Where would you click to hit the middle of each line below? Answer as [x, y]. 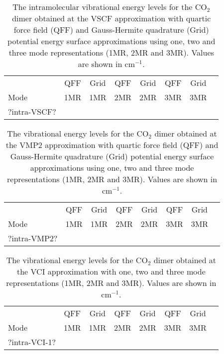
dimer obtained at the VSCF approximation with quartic [112, 18]
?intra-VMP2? [33, 238]
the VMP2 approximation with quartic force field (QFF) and [112, 145]
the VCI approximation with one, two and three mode [111, 271]
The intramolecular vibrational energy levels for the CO [110, 7]
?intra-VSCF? [32, 111]
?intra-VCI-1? [32, 342]
